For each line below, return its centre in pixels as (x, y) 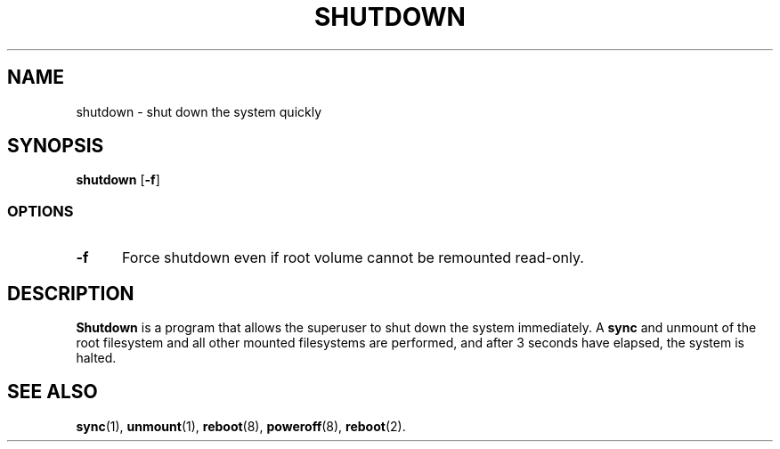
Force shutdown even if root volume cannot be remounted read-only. (353, 258)
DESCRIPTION (71, 293)
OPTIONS (41, 211)
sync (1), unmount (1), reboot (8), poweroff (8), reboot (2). (241, 426)
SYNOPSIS (56, 146)
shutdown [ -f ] (118, 180)
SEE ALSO (53, 392)
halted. (96, 358)
